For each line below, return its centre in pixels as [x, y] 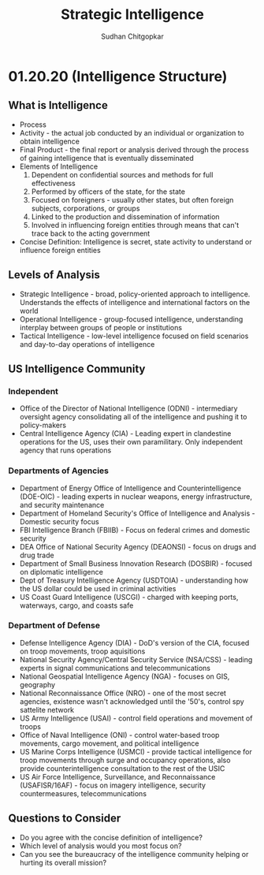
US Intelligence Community [77, 369]
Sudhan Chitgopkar [132, 36]
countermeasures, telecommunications [83, 793]
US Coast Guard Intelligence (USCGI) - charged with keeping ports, [129, 597]
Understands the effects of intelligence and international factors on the [135, 302]
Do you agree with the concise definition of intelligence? [111, 837]
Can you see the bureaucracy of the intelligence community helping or [134, 854]
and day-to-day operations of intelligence [87, 344]
